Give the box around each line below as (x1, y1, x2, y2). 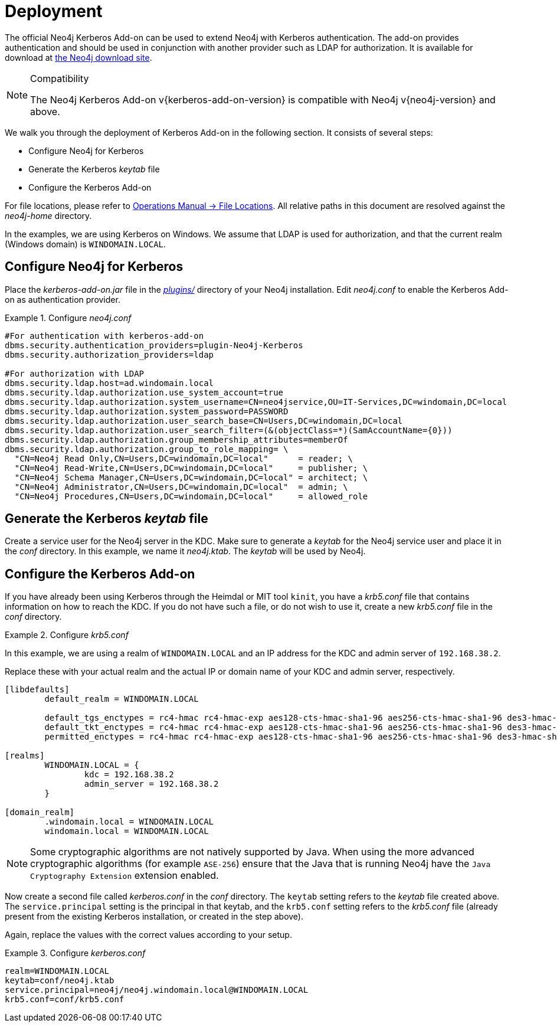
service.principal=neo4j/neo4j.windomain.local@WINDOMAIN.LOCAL (5, 985, 309, 995)
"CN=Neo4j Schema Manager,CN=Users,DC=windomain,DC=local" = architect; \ (14, 472, 368, 482)
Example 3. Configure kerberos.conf (5, 948, 146, 959)
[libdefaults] (5, 685, 70, 695)
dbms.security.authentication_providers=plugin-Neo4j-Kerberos (5, 340, 303, 350)
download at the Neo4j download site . (5, 52, 152, 63)
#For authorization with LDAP (5, 368, 145, 378)
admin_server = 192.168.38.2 (84, 779, 219, 789)
